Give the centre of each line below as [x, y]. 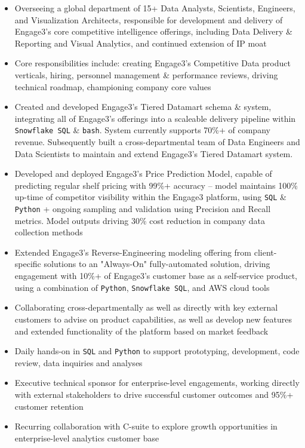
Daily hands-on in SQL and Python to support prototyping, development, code [157, 351]
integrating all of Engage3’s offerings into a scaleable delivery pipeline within [155, 118]
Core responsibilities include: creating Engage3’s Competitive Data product [152, 63]
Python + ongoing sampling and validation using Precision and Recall [143, 209]
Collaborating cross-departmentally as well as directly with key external [146, 307]
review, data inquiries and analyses [78, 362]
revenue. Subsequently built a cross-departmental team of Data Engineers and [157, 142]
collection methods [49, 232]
